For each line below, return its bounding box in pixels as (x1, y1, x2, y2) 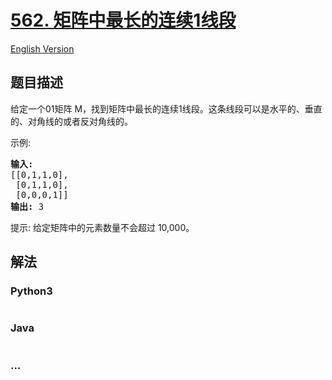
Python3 (10, 284, 53, 298)
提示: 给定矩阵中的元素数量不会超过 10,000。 (10, 221, 195, 233)
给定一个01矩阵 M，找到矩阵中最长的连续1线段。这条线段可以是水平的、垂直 (10, 102, 323, 115)
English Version (10, 42, 75, 55)
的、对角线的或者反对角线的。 (10, 115, 133, 127)
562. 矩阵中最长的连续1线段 (10, 9, 237, 32)
